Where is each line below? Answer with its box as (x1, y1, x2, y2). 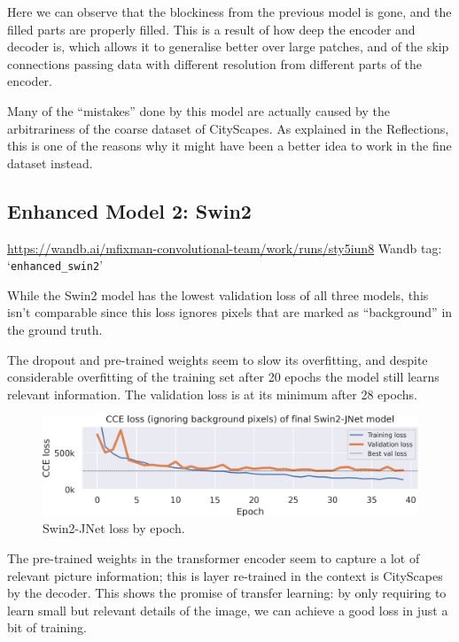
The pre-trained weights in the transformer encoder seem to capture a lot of (7, 549, 420, 567)
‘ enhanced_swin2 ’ (7, 256, 104, 275)
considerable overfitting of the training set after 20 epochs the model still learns (7, 367, 440, 386)
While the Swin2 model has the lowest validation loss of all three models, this (7, 285, 429, 304)
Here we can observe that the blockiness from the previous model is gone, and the (7, 3, 452, 20)
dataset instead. (7, 153, 93, 172)
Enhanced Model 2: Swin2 (7, 197, 252, 224)
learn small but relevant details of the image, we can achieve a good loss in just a (7, 600, 448, 619)
